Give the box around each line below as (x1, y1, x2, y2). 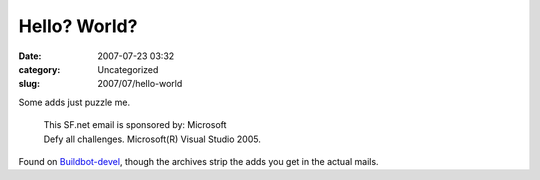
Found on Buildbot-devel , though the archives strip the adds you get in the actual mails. (18, 155, 379, 167)
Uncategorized (97, 63, 159, 75)
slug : (18, 78, 40, 90)
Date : (18, 50, 42, 62)
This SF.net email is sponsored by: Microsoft (43, 119, 227, 131)
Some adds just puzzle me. (18, 96, 130, 108)
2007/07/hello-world (97, 78, 183, 90)
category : (18, 63, 61, 75)
